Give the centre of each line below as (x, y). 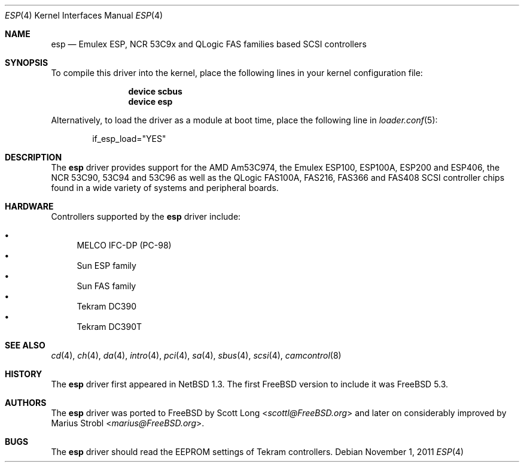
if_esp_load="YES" (129, 139)
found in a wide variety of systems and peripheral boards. (165, 188)
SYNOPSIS (27, 63)
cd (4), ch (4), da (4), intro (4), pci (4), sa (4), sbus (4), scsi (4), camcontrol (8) (196, 355)
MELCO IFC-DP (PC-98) (124, 245)
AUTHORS (26, 403)
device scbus (155, 91)
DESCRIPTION (33, 157)
